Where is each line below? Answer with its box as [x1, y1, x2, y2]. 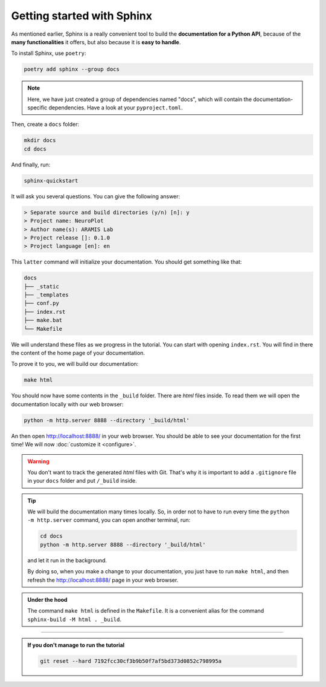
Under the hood [27, 596, 68, 604]
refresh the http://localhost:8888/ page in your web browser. [27, 576, 179, 584]
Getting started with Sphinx [11, 9, 152, 22]
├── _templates [24, 291, 69, 299]
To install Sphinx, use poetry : [11, 50, 87, 57]
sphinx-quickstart [24, 177, 78, 184]
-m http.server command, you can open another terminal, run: [27, 516, 191, 524]
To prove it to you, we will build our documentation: [11, 360, 139, 368]
